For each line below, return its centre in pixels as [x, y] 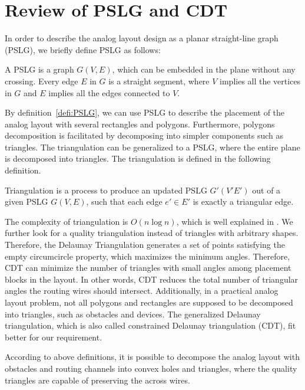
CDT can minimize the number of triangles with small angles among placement [148, 268]
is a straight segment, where [159, 81]
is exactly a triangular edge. [243, 201]
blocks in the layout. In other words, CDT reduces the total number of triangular [152, 279]
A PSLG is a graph [39, 69]
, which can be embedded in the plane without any [204, 69]
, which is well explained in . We [235, 221]
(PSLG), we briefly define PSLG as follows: [83, 49]
